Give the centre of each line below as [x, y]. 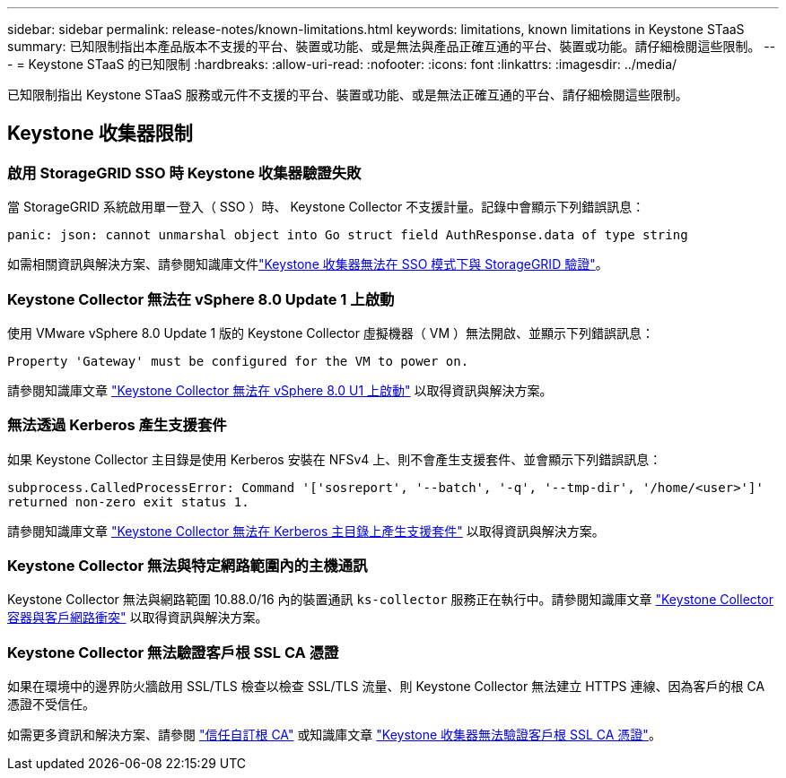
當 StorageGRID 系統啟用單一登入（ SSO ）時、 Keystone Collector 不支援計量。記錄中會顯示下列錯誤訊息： [326, 207]
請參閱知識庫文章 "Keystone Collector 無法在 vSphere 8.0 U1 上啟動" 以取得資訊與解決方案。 [280, 390]
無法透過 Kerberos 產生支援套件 [117, 425]
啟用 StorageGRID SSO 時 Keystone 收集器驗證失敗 [184, 173]
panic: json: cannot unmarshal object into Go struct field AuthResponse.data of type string [348, 235]
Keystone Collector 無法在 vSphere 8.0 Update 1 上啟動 [201, 299]
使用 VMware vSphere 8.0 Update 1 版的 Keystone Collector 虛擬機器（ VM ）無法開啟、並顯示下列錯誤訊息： [331, 333]
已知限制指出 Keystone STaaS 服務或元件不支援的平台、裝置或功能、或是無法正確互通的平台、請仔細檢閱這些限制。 [348, 95]
